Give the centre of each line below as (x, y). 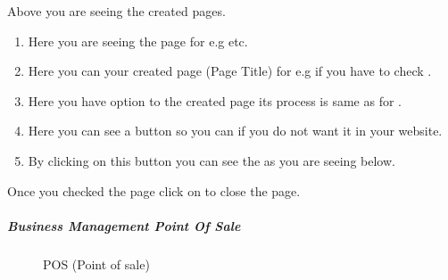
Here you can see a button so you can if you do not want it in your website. (235, 131)
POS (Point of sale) (96, 264)
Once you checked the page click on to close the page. (154, 190)
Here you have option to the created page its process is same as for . (215, 100)
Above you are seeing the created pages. (116, 11)
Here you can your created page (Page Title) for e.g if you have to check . (230, 71)
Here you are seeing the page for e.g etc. (138, 41)
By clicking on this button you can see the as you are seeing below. (212, 160)
